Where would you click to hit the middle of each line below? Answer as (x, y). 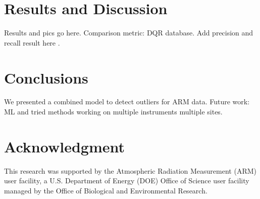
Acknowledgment (64, 146)
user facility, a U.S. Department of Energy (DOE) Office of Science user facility (127, 181)
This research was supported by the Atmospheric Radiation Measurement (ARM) (130, 170)
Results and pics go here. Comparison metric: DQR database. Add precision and (129, 33)
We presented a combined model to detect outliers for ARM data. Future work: (127, 102)
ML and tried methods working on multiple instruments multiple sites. (113, 112)
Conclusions (46, 77)
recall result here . (32, 42)
